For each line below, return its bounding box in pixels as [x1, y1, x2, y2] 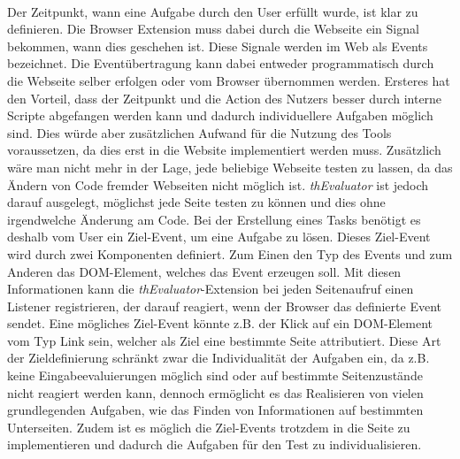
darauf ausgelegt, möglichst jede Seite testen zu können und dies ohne [7, 193, 386, 211]
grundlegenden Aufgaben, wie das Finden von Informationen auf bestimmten [7, 401, 424, 419]
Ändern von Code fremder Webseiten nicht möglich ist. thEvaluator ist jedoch [7, 175, 429, 194]
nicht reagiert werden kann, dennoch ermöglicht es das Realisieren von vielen [7, 383, 424, 402]
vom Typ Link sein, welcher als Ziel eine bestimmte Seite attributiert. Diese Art [7, 331, 441, 349]
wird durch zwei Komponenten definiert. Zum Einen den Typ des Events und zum [7, 244, 453, 263]
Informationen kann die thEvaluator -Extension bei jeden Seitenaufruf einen [7, 279, 414, 298]
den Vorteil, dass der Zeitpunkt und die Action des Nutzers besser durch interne [7, 88, 442, 107]
